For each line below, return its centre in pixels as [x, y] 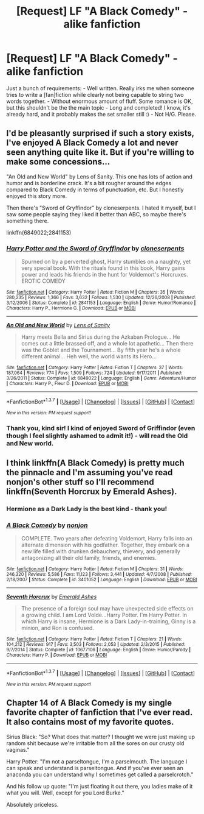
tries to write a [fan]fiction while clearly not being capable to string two [95, 94]
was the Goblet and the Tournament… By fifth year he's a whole [101, 350]
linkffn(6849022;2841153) [39, 232]
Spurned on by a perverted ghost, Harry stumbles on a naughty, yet [106, 262]
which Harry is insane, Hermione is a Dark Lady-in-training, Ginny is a [108, 621]
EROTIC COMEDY [43, 281]
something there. [28, 221]
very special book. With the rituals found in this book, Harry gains [103, 268]
